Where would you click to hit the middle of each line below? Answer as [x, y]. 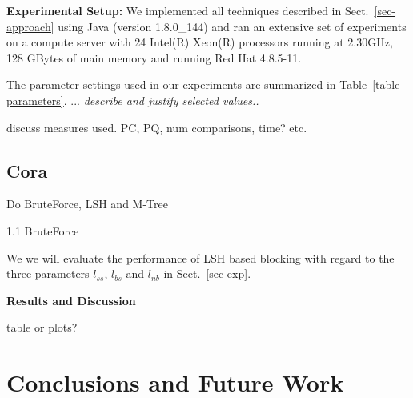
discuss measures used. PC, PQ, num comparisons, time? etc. [157, 127]
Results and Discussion [71, 300]
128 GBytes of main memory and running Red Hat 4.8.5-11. [154, 57]
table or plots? [42, 327]
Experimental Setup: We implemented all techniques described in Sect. [188, 10]
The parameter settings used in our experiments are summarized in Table [187, 84]
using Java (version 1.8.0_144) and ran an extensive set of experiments [232, 26]
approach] [30, 26]
